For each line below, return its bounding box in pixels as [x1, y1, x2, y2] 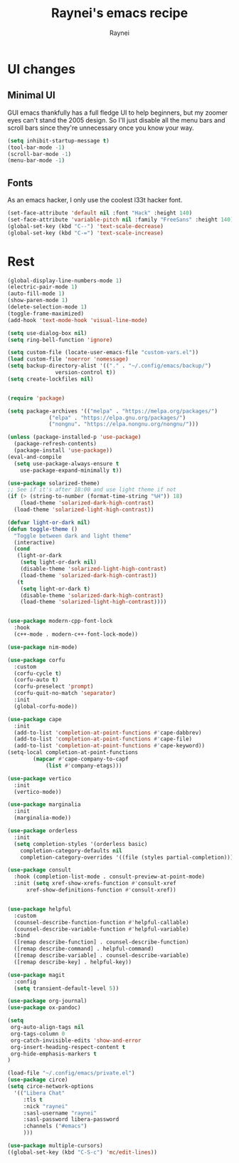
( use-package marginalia [7, 801, 81, 808]
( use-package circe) [7, 1076, 69, 1084]
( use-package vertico [7, 775, 72, 782]
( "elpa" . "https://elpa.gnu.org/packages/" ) [48, 414, 186, 421]
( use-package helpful [7, 905, 72, 913]
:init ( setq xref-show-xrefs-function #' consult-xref [14, 880, 176, 887]
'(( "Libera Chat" [14, 1089, 65, 1097]
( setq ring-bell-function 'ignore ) [7, 336, 113, 343]
